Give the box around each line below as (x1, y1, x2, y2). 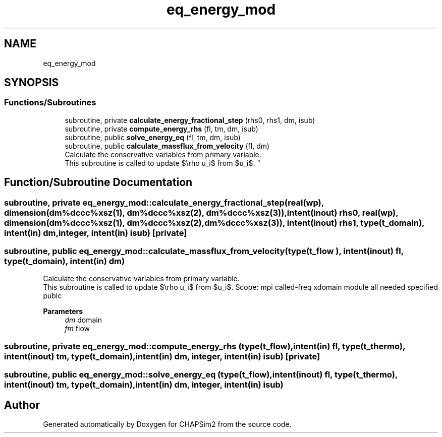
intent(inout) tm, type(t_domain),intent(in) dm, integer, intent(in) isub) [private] (4, 351, 320, 361)
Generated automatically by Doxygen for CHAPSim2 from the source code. (43, 420, 292, 428)
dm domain (65, 316, 102, 325)
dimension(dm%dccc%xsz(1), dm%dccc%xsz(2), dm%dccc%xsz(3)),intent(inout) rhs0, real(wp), (4, 207, 399, 218)
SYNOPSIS (4, 76, 59, 89)
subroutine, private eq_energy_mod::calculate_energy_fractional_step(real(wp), (4, 197, 324, 208)
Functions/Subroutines (4, 97, 96, 108)
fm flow (65, 324, 90, 333)
